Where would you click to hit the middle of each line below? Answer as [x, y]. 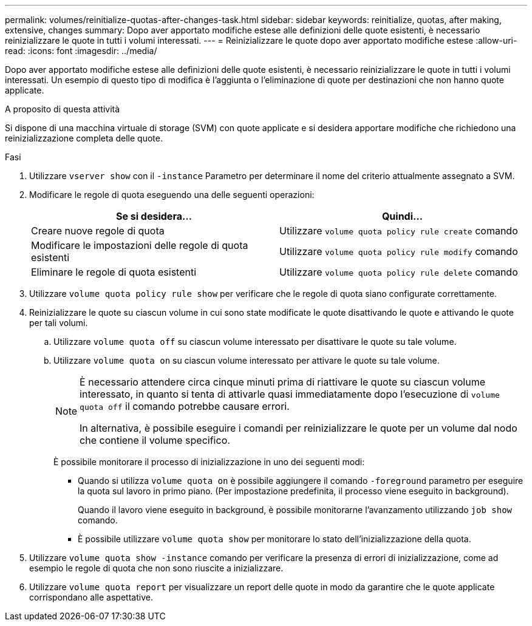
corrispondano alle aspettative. [91, 597]
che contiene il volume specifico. [155, 440]
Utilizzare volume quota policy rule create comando [399, 231]
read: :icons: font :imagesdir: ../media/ [81, 51]
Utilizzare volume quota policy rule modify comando [399, 251]
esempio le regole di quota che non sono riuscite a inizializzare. [156, 568]
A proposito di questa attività [63, 109]
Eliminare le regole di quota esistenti [114, 272]
